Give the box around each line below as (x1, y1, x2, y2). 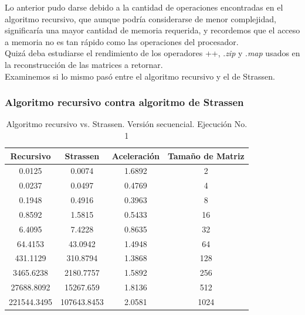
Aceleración (111, 149, 160, 162)
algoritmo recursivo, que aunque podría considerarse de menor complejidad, (5, 12, 276, 25)
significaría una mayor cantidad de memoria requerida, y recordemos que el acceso (5, 24, 300, 36)
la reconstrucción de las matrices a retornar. (5, 58, 163, 70)
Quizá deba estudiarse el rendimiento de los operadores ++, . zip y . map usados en (5, 47, 300, 59)
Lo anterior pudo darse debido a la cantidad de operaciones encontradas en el (5, 1, 283, 13)
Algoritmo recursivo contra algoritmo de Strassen (5, 95, 244, 109)
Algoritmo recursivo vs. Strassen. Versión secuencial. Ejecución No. (6, 118, 248, 130)
